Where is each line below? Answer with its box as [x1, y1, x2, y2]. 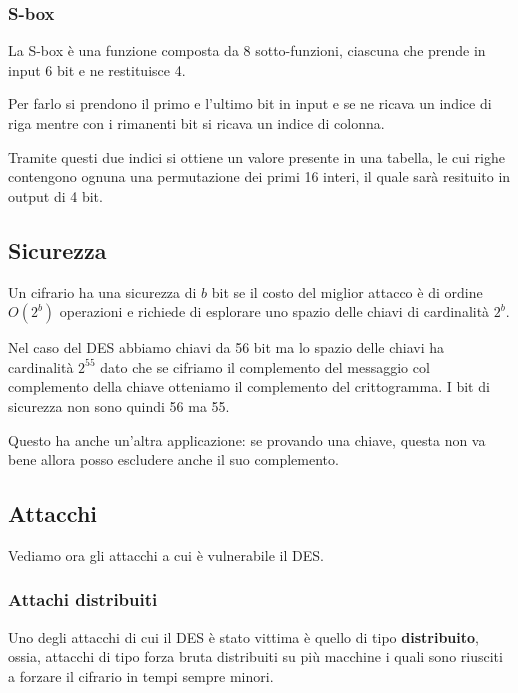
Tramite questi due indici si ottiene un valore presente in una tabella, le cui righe [8, 146, 505, 167]
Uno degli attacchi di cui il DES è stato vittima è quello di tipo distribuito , [8, 626, 479, 647]
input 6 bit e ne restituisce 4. [8, 59, 186, 80]
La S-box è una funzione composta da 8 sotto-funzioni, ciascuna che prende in [8, 40, 486, 61]
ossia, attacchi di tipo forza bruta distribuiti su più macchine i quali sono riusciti [8, 646, 503, 667]
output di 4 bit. [8, 185, 103, 206]
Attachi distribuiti [8, 587, 158, 612]
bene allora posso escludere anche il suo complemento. [8, 449, 339, 470]
